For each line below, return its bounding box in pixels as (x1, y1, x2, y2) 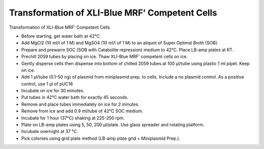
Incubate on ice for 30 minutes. (21, 88, 85, 93)
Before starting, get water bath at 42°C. (21, 33, 101, 39)
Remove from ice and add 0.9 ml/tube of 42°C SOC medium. (21, 108, 144, 114)
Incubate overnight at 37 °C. (21, 129, 78, 134)
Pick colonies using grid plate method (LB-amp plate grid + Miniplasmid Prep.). (21, 135, 180, 141)
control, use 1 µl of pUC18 (21, 81, 73, 87)
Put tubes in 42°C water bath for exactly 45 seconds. (21, 94, 129, 100)
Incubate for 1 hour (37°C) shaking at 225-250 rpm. (21, 115, 125, 121)
